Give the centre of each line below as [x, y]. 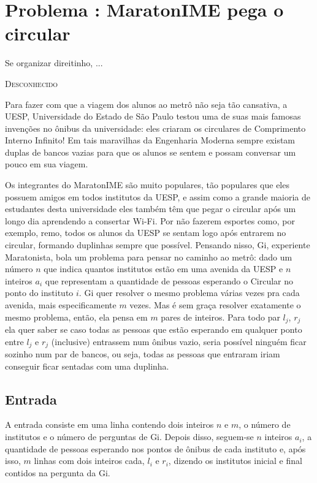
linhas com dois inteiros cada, [89, 461]
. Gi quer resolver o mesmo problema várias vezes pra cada [189, 293]
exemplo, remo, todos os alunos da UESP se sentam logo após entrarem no [146, 233]
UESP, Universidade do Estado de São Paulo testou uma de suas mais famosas [153, 116]
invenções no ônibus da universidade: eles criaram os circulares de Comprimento [155, 128]
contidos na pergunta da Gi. [58, 472]
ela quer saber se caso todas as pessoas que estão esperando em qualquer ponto [154, 329]
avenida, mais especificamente [61, 305]
